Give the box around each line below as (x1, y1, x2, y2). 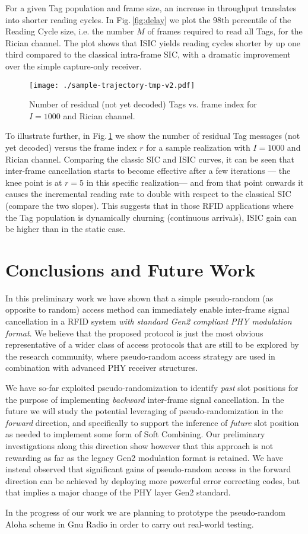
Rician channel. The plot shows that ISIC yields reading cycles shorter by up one (5, 36, 300, 49)
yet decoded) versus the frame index (5, 141, 137, 153)
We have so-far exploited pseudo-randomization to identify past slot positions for (5, 382, 299, 394)
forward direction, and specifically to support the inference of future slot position (5, 416, 299, 428)
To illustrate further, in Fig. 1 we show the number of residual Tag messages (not (5, 129, 300, 142)
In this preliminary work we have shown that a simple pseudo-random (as (5, 291, 274, 304)
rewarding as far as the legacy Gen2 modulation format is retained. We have (5, 451, 283, 463)
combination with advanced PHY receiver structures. (5, 361, 198, 374)
